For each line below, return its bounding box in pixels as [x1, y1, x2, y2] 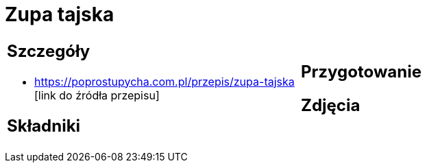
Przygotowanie [301, 61, 422, 82]
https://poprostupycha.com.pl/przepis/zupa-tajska [34, 74, 295, 88]
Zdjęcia [301, 95, 361, 115]
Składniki [7, 115, 81, 136]
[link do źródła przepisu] [34, 88, 160, 102]
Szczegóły [7, 40, 90, 61]
